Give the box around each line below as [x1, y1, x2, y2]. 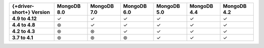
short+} [12, 9, 31, 16]
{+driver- [12, 3, 34, 9]
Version [31, 9, 50, 16]
